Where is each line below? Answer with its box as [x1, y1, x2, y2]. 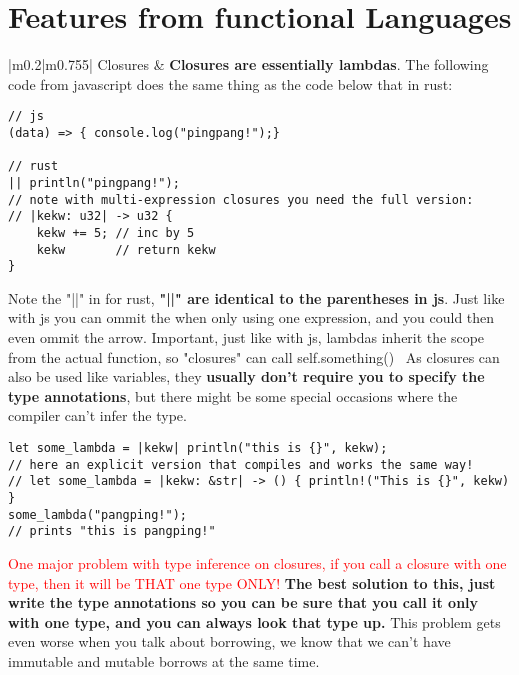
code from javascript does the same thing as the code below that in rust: [8, 73, 453, 94]
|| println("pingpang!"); [8, 175, 180, 190]
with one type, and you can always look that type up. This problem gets [8, 611, 501, 632]
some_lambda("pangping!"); [8, 507, 187, 522]
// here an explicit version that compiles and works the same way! [8, 457, 474, 472]
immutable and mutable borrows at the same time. [8, 650, 320, 671]
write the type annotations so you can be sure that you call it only [8, 592, 479, 613]
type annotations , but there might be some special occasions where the [8, 385, 458, 406]
